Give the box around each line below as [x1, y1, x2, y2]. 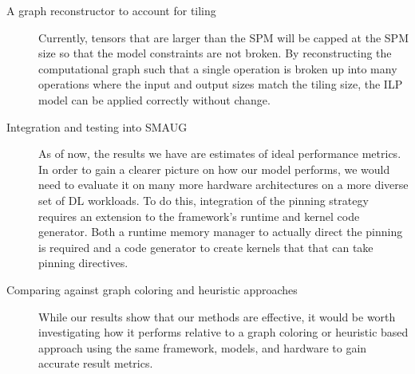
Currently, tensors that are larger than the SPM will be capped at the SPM [38, 29, 409, 45]
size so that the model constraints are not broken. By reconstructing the [38, 45, 392, 61]
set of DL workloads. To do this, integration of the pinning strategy [38, 191, 369, 208]
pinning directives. [38, 254, 128, 271]
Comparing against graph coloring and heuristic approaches [6, 281, 298, 297]
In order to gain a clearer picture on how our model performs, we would [38, 160, 390, 177]
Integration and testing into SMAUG [6, 118, 188, 135]
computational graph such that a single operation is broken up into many [38, 60, 397, 77]
